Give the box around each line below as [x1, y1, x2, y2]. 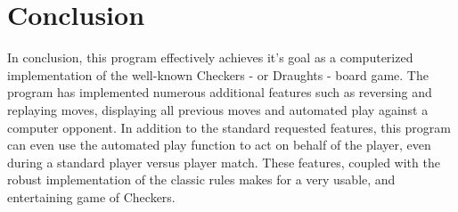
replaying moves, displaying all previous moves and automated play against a [7, 100, 429, 118]
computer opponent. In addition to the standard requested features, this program [7, 118, 451, 136]
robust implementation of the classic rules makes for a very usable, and [7, 170, 396, 189]
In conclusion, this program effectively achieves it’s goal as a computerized [7, 48, 413, 67]
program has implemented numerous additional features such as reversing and [7, 83, 432, 102]
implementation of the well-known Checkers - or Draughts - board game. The [7, 65, 429, 84]
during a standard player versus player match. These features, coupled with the [7, 152, 440, 171]
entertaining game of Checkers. [7, 187, 176, 206]
